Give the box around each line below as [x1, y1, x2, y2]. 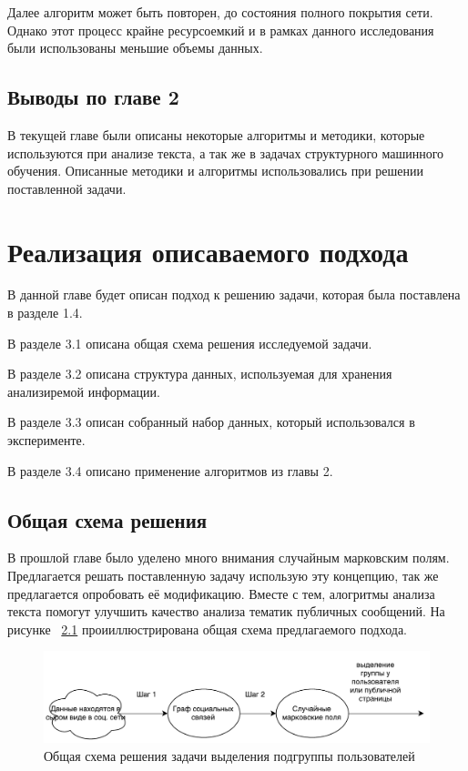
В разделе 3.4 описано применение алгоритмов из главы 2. [7, 461, 333, 480]
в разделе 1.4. [7, 303, 83, 322]
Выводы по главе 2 [7, 83, 179, 111]
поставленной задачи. [7, 178, 127, 198]
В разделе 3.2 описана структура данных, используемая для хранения [7, 364, 392, 383]
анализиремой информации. [7, 381, 160, 401]
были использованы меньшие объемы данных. [7, 38, 263, 57]
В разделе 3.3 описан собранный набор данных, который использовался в [7, 412, 415, 431]
